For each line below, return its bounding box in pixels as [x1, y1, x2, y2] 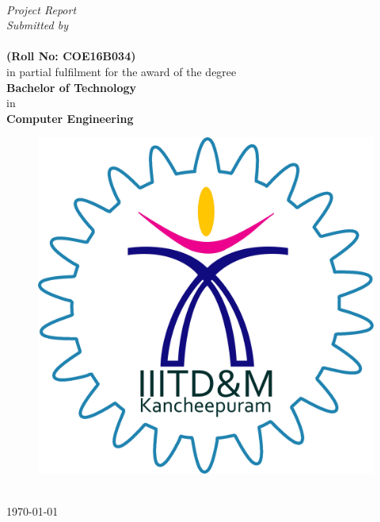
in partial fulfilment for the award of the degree [6, 63, 237, 79]
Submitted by [6, 17, 69, 33]
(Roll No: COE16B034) [6, 48, 136, 64]
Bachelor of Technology [6, 79, 137, 95]
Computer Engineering [6, 109, 134, 126]
